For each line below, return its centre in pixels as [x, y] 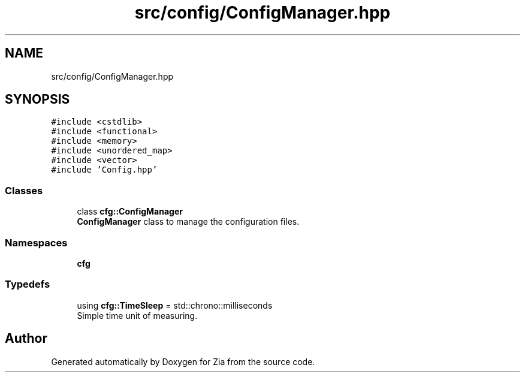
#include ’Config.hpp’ [104, 170]
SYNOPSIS [37, 99]
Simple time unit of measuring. [137, 315]
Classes [24, 190]
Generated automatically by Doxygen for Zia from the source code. [183, 361]
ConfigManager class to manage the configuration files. [188, 222]
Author [26, 339]
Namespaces [36, 242]
